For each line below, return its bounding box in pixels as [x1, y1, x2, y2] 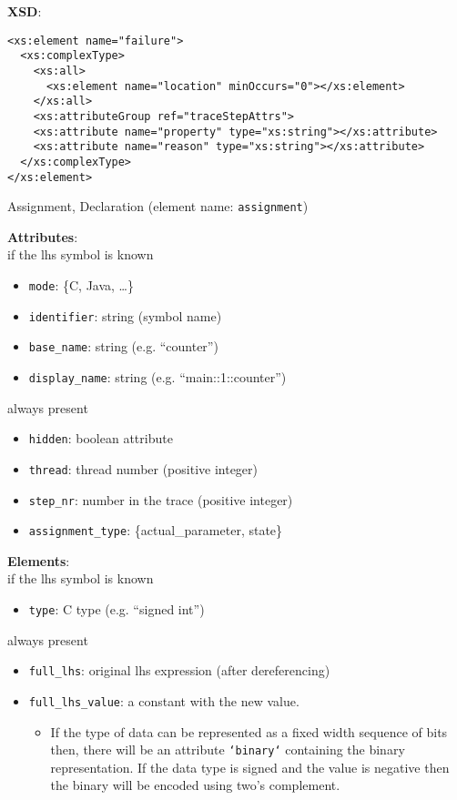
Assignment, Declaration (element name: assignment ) [7, 197, 309, 216]
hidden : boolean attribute [28, 429, 173, 448]
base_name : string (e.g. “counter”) [28, 337, 218, 356]
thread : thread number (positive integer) [28, 459, 259, 478]
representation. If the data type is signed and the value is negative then [50, 757, 450, 776]
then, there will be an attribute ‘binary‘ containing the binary [50, 740, 405, 759]
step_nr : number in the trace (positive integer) [28, 490, 293, 509]
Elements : [7, 551, 70, 570]
